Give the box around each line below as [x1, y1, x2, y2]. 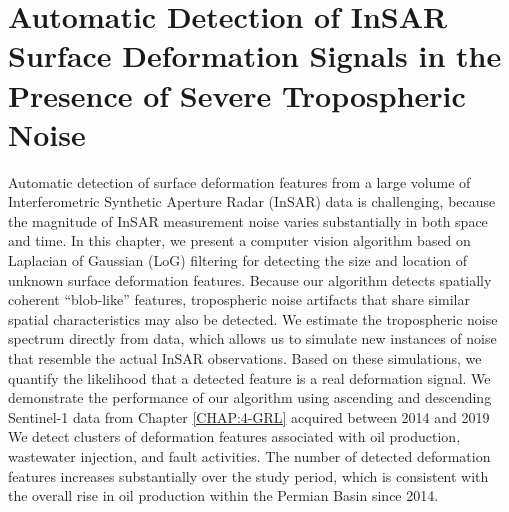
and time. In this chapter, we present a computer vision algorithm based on [8, 230, 471, 251]
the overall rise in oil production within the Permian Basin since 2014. [8, 485, 439, 506]
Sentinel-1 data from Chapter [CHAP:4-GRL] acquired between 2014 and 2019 [8, 406, 490, 427]
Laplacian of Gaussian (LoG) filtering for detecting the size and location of [8, 250, 468, 271]
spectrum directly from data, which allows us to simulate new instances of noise [8, 328, 497, 349]
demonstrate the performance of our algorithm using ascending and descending [8, 387, 492, 408]
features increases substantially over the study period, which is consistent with [8, 465, 489, 486]
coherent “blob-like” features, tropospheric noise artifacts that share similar [8, 289, 470, 310]
